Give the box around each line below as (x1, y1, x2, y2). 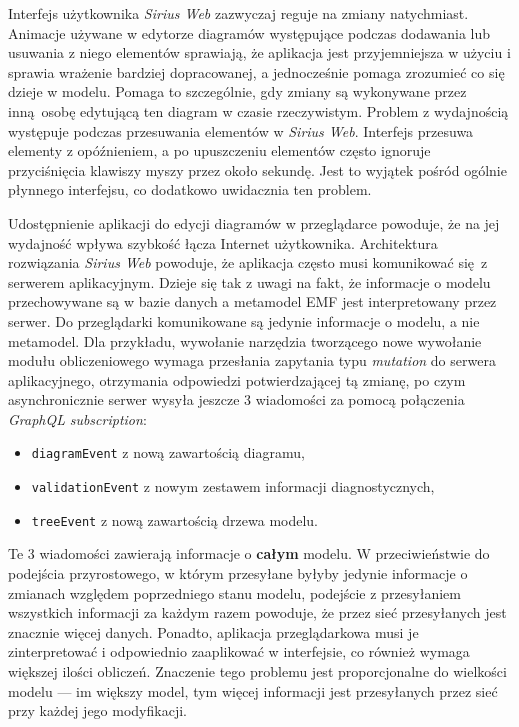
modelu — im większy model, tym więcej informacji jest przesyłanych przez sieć (8, 680, 498, 701)
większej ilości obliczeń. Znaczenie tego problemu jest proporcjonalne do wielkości (8, 661, 507, 681)
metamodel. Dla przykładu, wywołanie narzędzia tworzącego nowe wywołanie (8, 330, 482, 351)
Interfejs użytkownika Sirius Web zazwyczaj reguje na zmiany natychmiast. (8, 3, 469, 23)
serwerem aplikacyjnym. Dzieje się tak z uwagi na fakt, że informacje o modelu (8, 271, 491, 292)
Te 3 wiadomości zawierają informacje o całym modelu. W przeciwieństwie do (8, 543, 490, 564)
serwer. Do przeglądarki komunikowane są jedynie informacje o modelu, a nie (8, 310, 480, 331)
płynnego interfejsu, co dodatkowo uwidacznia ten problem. (8, 179, 372, 200)
